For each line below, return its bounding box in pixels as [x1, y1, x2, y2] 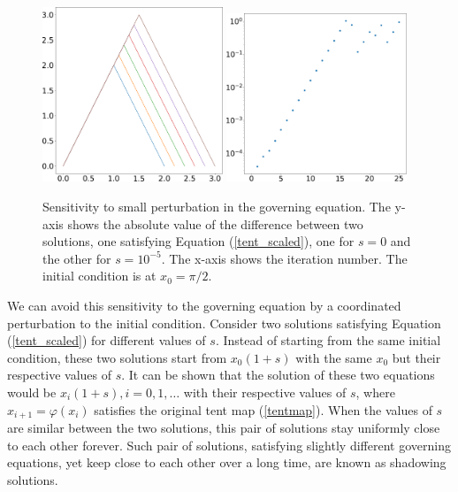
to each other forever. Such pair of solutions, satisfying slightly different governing [7, 435, 451, 454]
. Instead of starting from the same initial [215, 331, 441, 350]
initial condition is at [42, 266, 156, 285]
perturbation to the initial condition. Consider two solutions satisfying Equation [7, 313, 441, 332]
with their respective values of [183, 382, 347, 401]
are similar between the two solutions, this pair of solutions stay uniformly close [7, 418, 440, 436]
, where [355, 382, 395, 401]
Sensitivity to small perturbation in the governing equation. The [42, 196, 391, 215]
